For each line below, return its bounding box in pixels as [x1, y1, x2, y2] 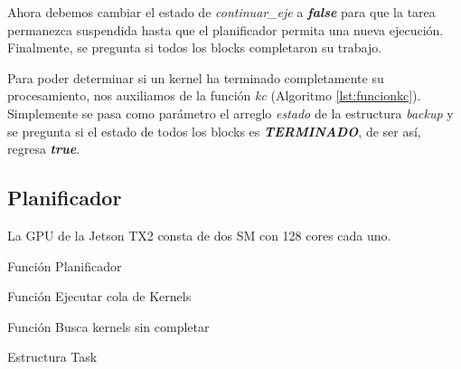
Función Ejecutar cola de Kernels [7, 287, 192, 306]
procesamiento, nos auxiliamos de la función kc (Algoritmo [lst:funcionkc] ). [7, 86, 421, 105]
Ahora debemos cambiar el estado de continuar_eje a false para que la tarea [7, 3, 436, 21]
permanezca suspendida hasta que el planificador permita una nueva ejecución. [7, 20, 444, 39]
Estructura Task [7, 347, 98, 366]
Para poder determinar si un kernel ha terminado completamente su [7, 68, 384, 87]
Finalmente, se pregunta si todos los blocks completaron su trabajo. [7, 38, 382, 57]
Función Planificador [7, 256, 122, 275]
